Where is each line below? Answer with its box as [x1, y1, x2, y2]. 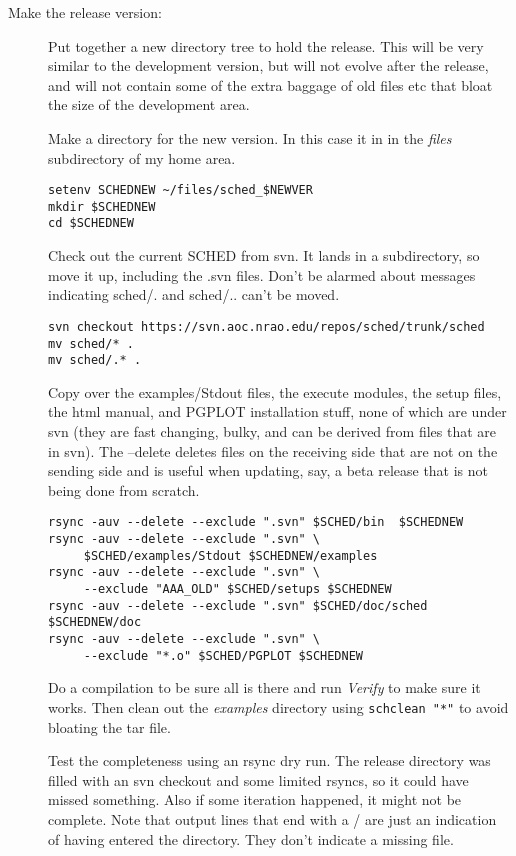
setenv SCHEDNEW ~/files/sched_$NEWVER [48, 183, 313, 198]
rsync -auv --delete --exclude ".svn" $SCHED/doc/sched [48, 598, 428, 613]
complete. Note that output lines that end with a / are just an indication [48, 808, 497, 829]
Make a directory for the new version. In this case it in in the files [48, 127, 452, 148]
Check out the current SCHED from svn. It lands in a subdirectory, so [48, 245, 480, 266]
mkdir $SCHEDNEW [48, 199, 156, 214]
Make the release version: [8, 2, 162, 22]
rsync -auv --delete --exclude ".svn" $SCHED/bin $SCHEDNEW [48, 515, 464, 530]
